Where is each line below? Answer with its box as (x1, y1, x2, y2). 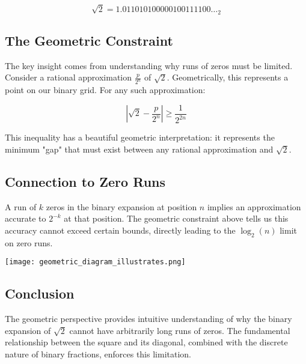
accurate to (5, 212, 46, 225)
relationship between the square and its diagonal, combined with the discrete (5, 336, 288, 348)
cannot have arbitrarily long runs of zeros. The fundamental (69, 324, 290, 336)
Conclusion (5, 284, 75, 303)
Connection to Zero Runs (5, 172, 166, 190)
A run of (5, 200, 37, 213)
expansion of (5, 324, 51, 336)
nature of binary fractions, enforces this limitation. (5, 347, 191, 360)
